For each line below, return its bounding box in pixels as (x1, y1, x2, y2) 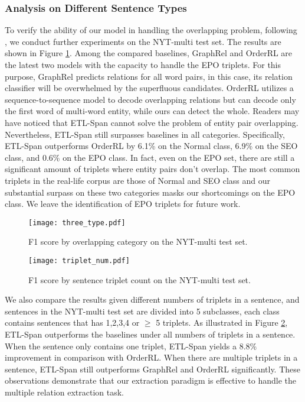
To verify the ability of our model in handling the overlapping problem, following (5, 24, 297, 36)
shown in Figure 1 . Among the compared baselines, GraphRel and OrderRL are (5, 47, 293, 59)
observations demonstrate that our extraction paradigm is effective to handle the (5, 374, 296, 387)
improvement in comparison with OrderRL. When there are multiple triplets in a (5, 351, 298, 364)
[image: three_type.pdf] (28, 218, 126, 227)
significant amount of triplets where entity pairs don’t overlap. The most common (5, 163, 300, 175)
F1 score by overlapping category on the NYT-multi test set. (28, 235, 248, 248)
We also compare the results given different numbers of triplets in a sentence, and (5, 293, 300, 306)
